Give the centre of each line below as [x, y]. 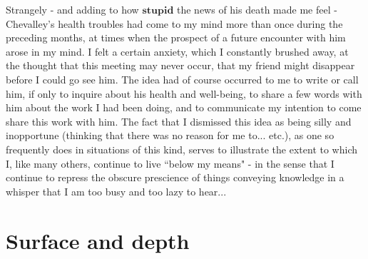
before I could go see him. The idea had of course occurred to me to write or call [182, 79]
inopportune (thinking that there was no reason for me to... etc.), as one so [170, 135]
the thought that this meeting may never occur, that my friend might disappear [180, 65]
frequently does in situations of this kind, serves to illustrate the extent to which [182, 149]
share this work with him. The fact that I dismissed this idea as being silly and [179, 121]
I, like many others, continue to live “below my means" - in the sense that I [170, 163]
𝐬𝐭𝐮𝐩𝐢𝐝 [158, 11]
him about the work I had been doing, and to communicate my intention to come [184, 107]
